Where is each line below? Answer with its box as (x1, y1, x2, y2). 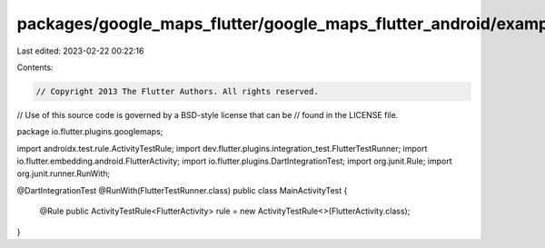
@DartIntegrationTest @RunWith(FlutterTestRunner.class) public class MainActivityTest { (16, 184, 348, 195)
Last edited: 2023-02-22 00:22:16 (16, 45, 144, 56)
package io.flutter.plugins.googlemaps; (16, 126, 163, 137)
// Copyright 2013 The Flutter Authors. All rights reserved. (35, 86, 319, 96)
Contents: (16, 62, 54, 73)
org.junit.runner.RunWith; (16, 168, 111, 179)
